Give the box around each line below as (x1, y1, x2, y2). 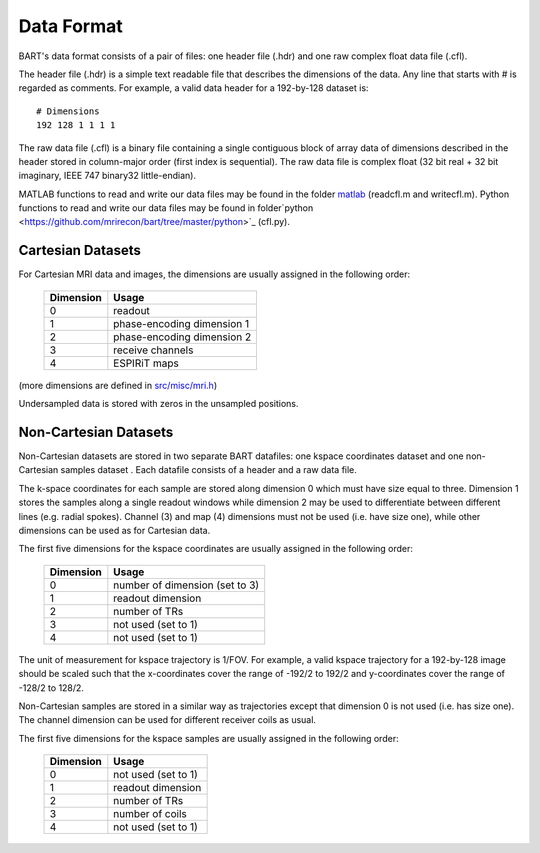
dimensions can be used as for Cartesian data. (18, 525, 211, 536)
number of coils (113, 807, 187, 821)
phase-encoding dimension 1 (113, 316, 250, 330)
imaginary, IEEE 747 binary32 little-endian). (18, 170, 197, 182)
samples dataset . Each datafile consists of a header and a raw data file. (60, 464, 357, 476)
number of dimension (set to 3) (113, 578, 260, 592)
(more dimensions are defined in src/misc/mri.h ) (18, 379, 218, 391)
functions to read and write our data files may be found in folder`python (18, 202, 314, 214)
